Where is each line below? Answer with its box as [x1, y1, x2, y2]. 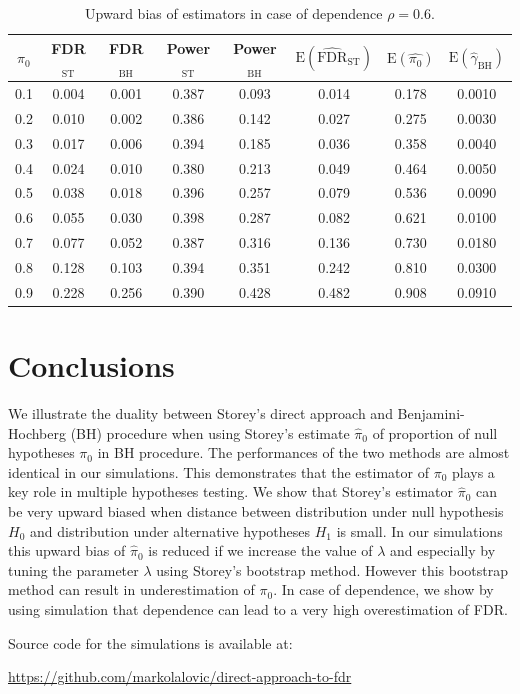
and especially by [389, 540, 496, 561]
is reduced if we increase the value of [148, 540, 373, 561]
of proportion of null [372, 422, 498, 443]
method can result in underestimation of [8, 579, 255, 600]
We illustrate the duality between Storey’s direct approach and [8, 403, 393, 423]
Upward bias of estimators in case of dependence [85, 3, 383, 23]
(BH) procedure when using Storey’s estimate [70, 422, 350, 443]
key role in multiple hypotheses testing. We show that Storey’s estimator [8, 481, 454, 502]
